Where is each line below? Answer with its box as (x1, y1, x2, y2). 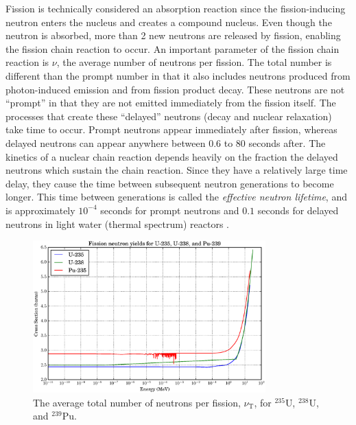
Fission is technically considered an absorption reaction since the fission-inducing (5, 1, 346, 15)
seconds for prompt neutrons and (100, 203, 239, 217)
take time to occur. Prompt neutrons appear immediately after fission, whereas (5, 122, 337, 137)
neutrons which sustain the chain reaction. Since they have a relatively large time (5, 163, 348, 177)
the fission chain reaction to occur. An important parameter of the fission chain (5, 41, 340, 56)
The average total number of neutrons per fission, (33, 395, 241, 409)
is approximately (5, 203, 75, 217)
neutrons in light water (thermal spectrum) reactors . (5, 216, 229, 231)
